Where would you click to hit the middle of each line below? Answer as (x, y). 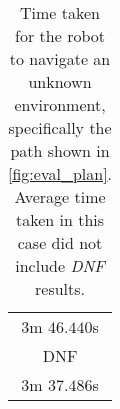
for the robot (60, 35)
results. (60, 288)
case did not (60, 242)
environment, (60, 104)
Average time (60, 196)
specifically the (60, 127)
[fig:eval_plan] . (60, 173)
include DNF (60, 265)
